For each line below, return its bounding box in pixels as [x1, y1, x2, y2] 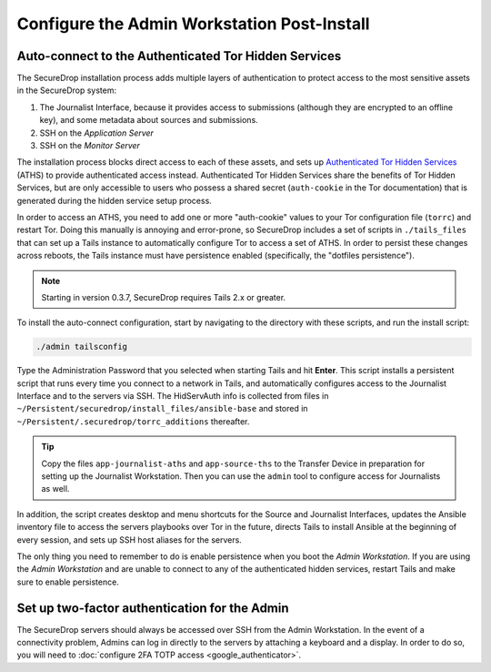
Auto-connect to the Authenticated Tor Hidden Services [16, 48, 342, 64]
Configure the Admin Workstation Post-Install [16, 14, 370, 34]
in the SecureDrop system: [16, 85, 117, 96]
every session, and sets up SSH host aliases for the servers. [16, 534, 243, 545]
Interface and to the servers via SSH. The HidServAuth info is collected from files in [16, 391, 329, 402]
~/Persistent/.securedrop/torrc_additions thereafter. [16, 415, 250, 427]
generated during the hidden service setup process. [16, 195, 213, 206]
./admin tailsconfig [35, 341, 127, 352]
